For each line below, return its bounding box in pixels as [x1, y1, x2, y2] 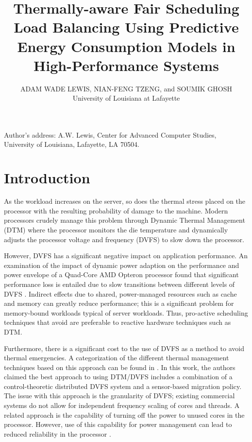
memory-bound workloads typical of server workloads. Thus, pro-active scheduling [4, 307, 248, 318]
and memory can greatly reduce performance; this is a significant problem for [4, 298, 234, 308]
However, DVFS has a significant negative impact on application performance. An [4, 250, 248, 261]
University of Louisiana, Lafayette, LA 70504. [4, 139, 139, 149]
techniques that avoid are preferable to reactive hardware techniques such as [4, 317, 231, 327]
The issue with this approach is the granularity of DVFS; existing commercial [4, 390, 235, 401]
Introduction [4, 168, 90, 188]
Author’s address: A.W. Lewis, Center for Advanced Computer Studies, [4, 129, 217, 140]
